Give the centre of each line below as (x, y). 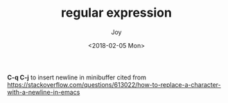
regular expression (116, 13)
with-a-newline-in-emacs (44, 92)
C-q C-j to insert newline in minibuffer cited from (77, 77)
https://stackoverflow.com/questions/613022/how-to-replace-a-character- (114, 84)
